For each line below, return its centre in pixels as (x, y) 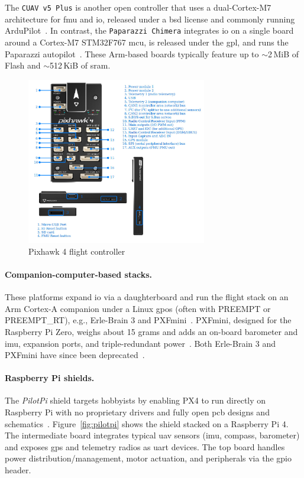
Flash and (23, 65)
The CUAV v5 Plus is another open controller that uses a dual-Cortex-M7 (138, 7)
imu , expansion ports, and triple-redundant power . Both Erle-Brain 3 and (140, 343)
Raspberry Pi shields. (50, 378)
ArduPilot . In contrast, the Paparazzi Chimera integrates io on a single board (149, 30)
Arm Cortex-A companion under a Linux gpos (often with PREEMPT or (138, 308)
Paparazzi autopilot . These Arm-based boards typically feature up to (132, 53)
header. (18, 470)
